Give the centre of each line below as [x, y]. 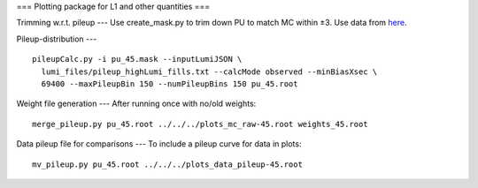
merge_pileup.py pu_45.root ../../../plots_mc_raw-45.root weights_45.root [200, 124]
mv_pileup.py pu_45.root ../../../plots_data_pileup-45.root [167, 164]
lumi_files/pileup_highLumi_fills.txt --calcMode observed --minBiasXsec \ [209, 71]
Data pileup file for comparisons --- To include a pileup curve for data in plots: [159, 144]
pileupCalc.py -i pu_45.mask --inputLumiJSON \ [137, 59]
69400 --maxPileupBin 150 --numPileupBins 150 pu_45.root [170, 83]
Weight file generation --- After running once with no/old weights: [136, 104]
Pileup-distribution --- [57, 39]
